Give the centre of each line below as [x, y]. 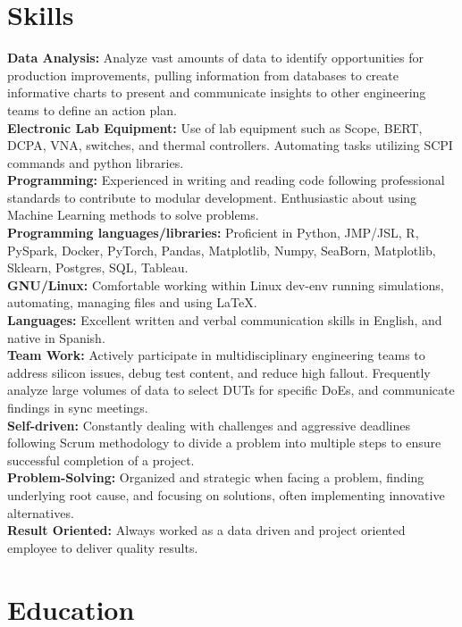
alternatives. [41, 512]
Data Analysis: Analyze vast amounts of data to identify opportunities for [215, 58]
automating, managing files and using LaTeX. [132, 302]
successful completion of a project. [101, 460]
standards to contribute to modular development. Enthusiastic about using [212, 197]
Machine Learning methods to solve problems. [133, 215]
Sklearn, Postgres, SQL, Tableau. [98, 268]
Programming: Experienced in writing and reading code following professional [226, 180]
